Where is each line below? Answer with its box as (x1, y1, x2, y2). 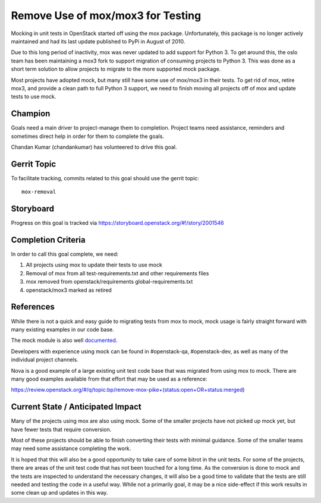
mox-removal (21, 188, 56, 196)
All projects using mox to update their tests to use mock (26, 262, 163, 269)
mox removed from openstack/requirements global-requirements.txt (26, 278, 193, 285)
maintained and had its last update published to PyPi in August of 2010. (11, 37, 185, 45)
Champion (11, 109, 51, 119)
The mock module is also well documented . (11, 337, 118, 344)
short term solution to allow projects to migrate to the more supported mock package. (11, 65, 221, 73)
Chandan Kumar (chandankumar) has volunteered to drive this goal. (11, 143, 177, 150)
